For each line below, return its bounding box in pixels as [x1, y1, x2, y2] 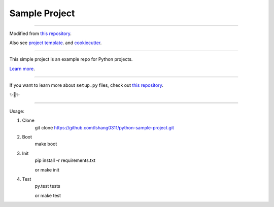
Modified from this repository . [9, 30, 72, 37]
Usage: [9, 108, 25, 114]
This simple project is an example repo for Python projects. [9, 56, 133, 62]
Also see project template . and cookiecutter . [9, 40, 102, 46]
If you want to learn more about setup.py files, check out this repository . [9, 82, 163, 88]
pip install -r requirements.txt [35, 157, 96, 163]
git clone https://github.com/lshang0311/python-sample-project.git [35, 124, 175, 130]
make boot [35, 141, 57, 147]
